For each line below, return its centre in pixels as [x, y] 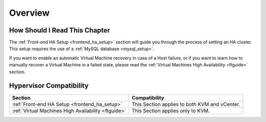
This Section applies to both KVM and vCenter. [186, 104]
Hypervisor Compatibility [49, 86]
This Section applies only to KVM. [171, 111]
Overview [29, 13]
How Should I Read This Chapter [60, 30]
